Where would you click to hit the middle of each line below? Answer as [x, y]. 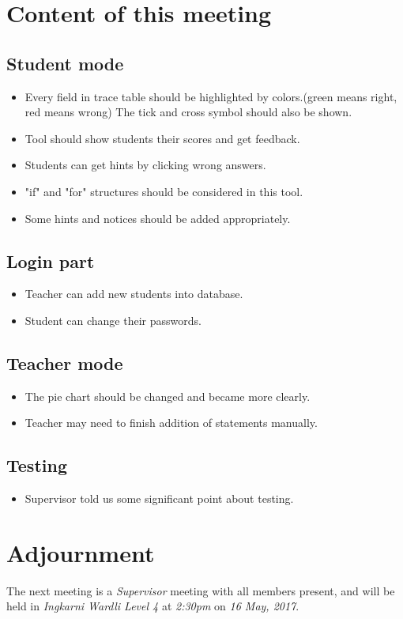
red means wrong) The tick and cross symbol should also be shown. [188, 112]
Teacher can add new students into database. [134, 294]
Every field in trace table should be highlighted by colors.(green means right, [211, 96]
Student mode [65, 63]
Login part [51, 260]
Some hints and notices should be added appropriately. [158, 218]
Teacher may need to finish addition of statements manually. [171, 423]
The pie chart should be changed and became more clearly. [168, 396]
